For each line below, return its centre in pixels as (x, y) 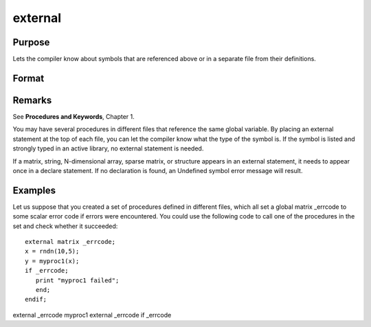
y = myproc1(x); (52, 261)
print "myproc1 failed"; (77, 280)
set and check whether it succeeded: (65, 226)
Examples (34, 190)
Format (29, 78)
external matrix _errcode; (70, 242)
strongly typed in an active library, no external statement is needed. (108, 148)
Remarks (32, 100)
